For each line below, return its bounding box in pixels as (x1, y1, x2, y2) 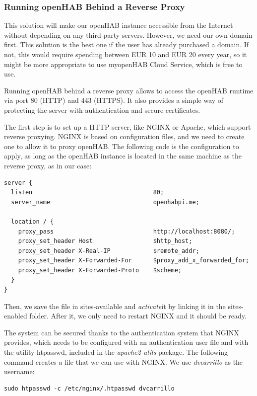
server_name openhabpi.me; (11, 198, 199, 206)
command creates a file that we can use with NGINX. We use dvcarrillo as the (4, 356, 243, 367)
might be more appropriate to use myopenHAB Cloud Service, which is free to (4, 59, 243, 69)
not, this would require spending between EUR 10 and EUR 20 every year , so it (4, 49, 247, 59)
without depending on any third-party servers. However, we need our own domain (4, 29, 253, 40)
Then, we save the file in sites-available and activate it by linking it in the (4, 301, 226, 311)
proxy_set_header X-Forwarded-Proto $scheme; (18, 266, 182, 274)
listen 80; (11, 189, 164, 196)
